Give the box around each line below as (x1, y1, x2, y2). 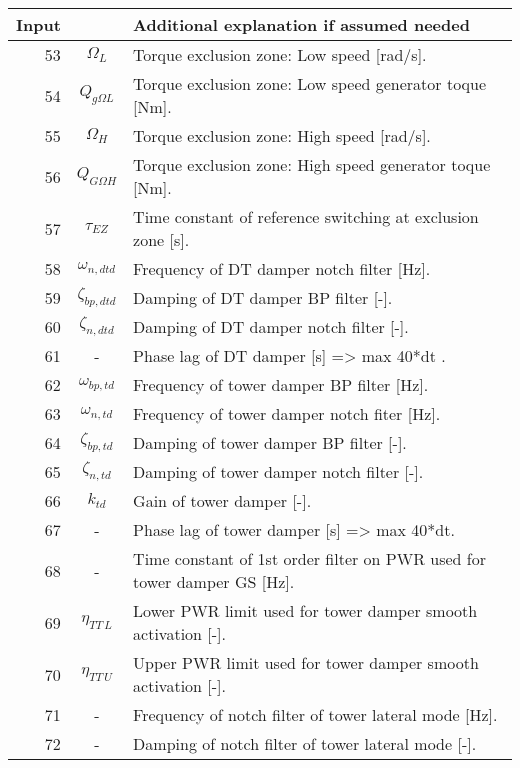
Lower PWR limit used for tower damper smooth (133, 599, 478, 622)
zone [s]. (133, 228, 190, 251)
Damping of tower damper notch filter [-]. (133, 460, 424, 483)
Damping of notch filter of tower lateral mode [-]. (133, 732, 477, 755)
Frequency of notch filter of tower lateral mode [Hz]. (133, 703, 498, 726)
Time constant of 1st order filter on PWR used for (133, 547, 486, 570)
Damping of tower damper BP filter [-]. (133, 431, 407, 454)
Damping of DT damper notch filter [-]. (133, 315, 409, 338)
